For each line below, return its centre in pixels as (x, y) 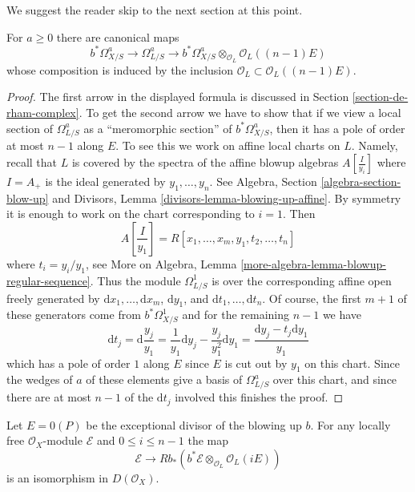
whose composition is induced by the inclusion (120, 69)
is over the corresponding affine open (302, 280)
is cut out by (256, 363)
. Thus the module (135, 280)
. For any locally (351, 424)
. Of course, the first (312, 298)
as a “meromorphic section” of (158, 128)
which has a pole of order (68, 363)
